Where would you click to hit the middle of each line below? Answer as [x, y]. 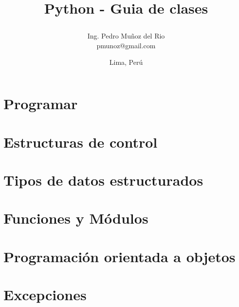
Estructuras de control [81, 142]
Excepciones [45, 295]
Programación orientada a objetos [119, 256]
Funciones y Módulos [76, 218]
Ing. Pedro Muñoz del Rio [126, 36]
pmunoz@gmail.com [126, 45]
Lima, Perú [126, 62]
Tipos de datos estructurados [103, 180]
